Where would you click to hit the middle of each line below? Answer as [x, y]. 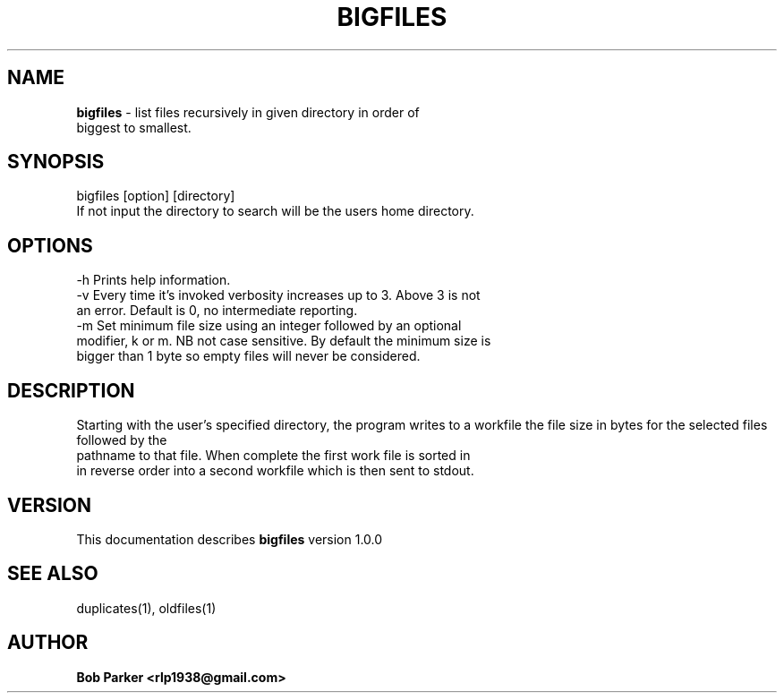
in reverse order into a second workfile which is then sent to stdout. [275, 471]
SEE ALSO [53, 574]
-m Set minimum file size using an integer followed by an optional [269, 326]
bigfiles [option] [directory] [156, 196]
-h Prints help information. [153, 280]
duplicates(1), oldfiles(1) [146, 608]
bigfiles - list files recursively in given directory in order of [248, 112]
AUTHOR [48, 643]
